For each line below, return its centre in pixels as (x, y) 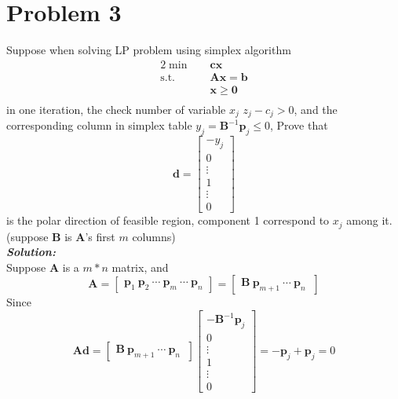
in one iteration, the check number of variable (116, 109)
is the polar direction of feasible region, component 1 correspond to (168, 220)
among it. (369, 220)
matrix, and (140, 267)
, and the (316, 109)
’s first (100, 236)
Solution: (31, 252)
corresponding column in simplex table (99, 125)
